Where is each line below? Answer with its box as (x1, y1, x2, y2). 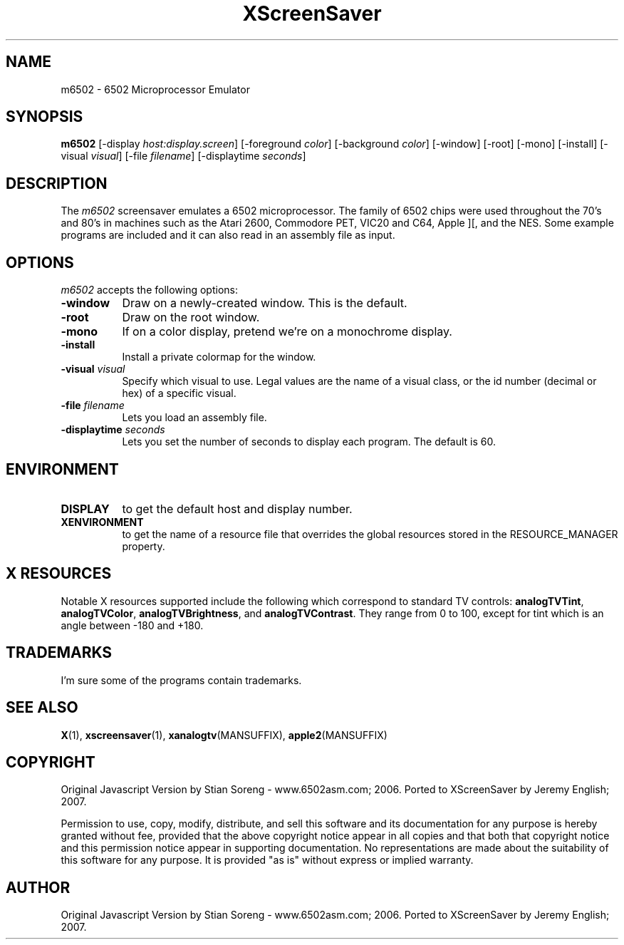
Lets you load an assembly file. (122, 411, 267, 424)
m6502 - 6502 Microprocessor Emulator (61, 83, 250, 95)
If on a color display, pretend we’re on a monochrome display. (122, 324, 452, 339)
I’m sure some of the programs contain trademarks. (61, 673, 302, 686)
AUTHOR (6, 878, 71, 897)
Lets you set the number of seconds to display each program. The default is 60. (122, 435, 496, 448)
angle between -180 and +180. (61, 619, 204, 631)
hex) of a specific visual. (122, 387, 236, 400)
